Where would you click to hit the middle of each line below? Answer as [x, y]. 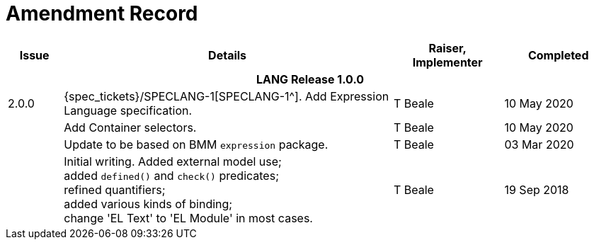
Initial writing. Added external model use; [173, 161]
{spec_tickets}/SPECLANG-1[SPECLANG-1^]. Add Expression [227, 96]
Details [228, 55]
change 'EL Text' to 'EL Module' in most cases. [188, 218]
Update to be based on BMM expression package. [196, 144]
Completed [558, 55]
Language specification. [128, 110]
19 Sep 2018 [537, 189]
